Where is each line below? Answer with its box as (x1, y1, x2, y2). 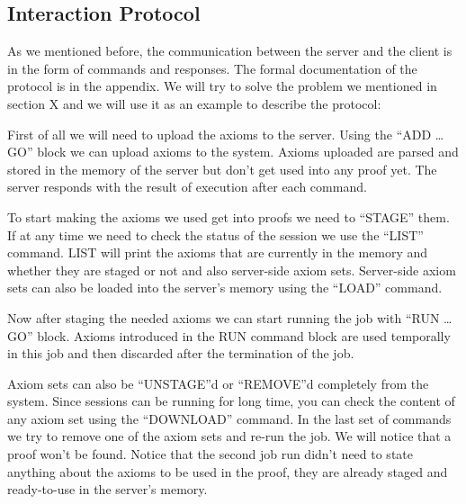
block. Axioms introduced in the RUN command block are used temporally (37, 326, 451, 345)
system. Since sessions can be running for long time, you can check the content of (7, 391, 455, 410)
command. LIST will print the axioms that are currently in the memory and (7, 243, 428, 262)
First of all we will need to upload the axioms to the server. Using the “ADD (7, 124, 432, 143)
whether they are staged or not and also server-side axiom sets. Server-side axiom (7, 260, 456, 279)
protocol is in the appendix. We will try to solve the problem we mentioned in (7, 76, 437, 95)
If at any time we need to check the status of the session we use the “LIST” (7, 225, 424, 244)
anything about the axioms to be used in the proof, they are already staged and (7, 462, 448, 481)
